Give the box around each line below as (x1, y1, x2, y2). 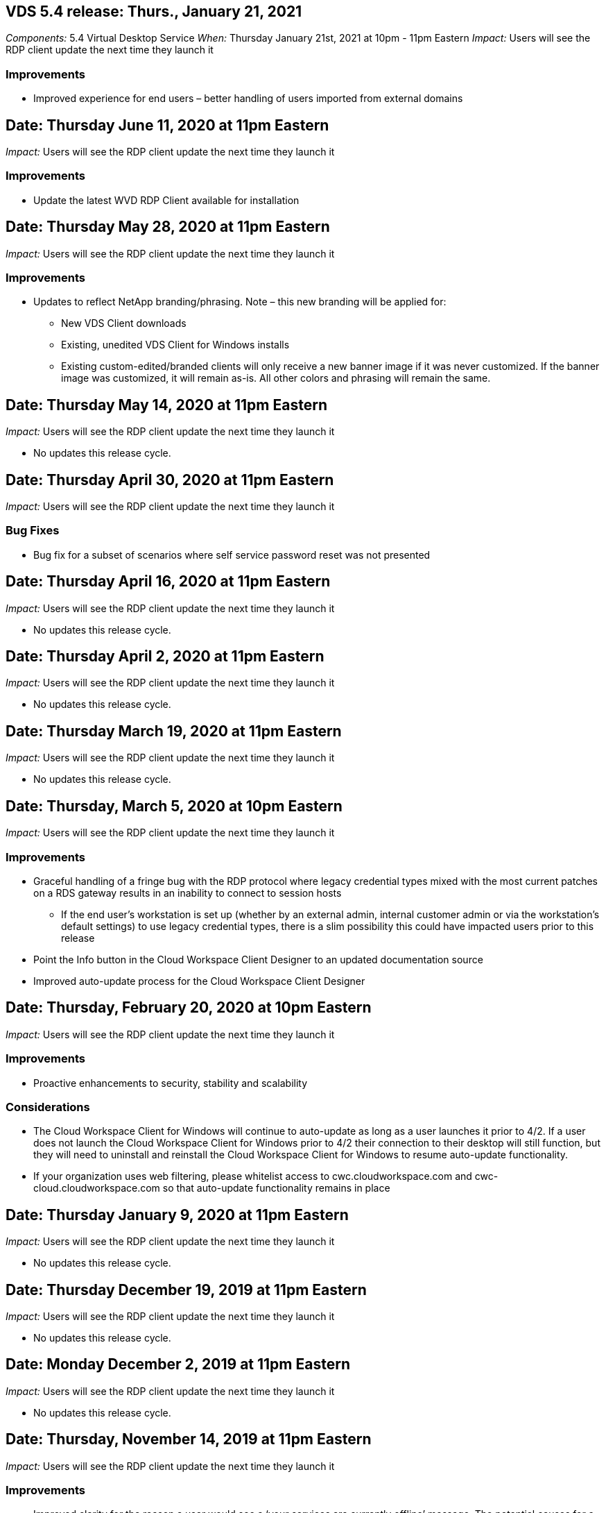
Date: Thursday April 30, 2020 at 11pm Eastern (6, 471, 334, 489)
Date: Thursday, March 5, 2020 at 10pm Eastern (6, 797, 343, 815)
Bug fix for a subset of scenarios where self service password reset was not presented (33, 548, 431, 561)
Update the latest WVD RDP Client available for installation (33, 194, 300, 206)
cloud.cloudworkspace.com (33, 1182, 160, 1194)
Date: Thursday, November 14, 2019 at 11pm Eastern (6, 1430, 372, 1448)
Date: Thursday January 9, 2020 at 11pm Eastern (6, 1206, 349, 1224)
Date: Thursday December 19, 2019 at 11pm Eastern (6, 1280, 367, 1299)
